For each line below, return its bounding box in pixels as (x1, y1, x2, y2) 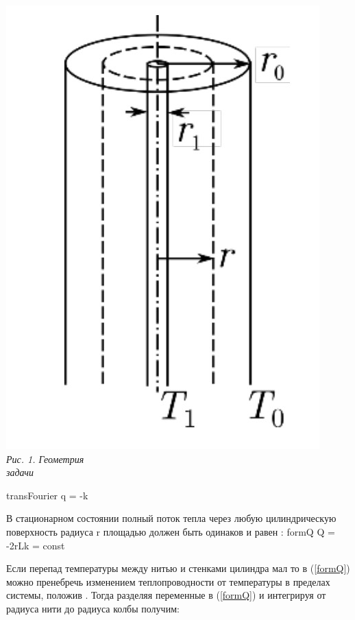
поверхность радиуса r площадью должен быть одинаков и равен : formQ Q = (6, 524, 335, 538)
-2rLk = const (6, 538, 65, 552)
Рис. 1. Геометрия (6, 451, 84, 466)
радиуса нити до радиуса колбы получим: (6, 601, 180, 615)
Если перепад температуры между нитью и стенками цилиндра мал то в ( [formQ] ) (6, 561, 350, 575)
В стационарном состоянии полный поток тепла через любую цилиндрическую (6, 511, 336, 525)
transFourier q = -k (6, 488, 88, 502)
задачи (6, 465, 34, 479)
